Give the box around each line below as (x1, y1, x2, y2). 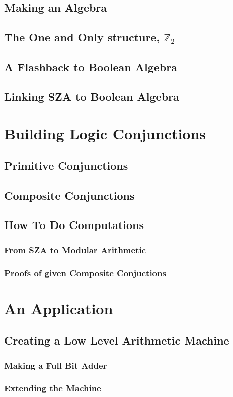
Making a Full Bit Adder (4, 359, 107, 371)
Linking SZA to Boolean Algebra (4, 88, 179, 104)
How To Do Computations (4, 217, 144, 233)
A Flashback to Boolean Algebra (4, 59, 177, 74)
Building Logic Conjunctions (4, 123, 206, 144)
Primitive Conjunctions (4, 157, 128, 173)
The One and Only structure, (4, 29, 160, 45)
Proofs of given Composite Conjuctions (4, 266, 166, 279)
